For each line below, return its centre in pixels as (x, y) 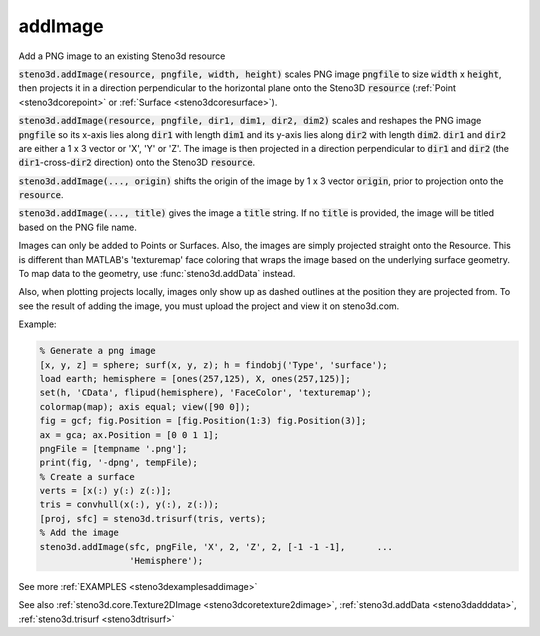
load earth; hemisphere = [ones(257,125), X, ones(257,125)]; (195, 378)
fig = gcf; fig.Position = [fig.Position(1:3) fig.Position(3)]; (203, 421)
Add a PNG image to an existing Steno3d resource (122, 56)
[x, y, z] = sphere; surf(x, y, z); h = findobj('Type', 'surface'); (213, 364)
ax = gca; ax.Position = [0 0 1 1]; (129, 434)
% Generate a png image (98, 351)
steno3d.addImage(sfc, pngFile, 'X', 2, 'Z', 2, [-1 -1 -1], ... (216, 546)
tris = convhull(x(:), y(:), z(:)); (129, 504)
